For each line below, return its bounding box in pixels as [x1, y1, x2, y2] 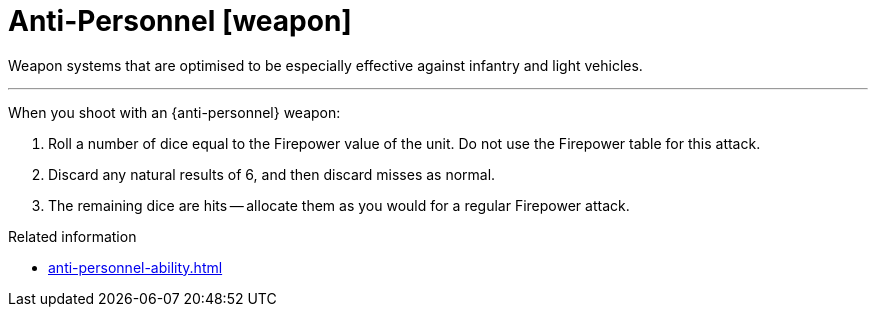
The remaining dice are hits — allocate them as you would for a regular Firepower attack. [48, 196, 630, 214]
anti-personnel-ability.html [48, 258, 223, 276]
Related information [8, 227, 137, 245]
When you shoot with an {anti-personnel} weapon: [8, 103, 341, 121]
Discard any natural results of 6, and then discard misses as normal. [48, 165, 496, 183]
